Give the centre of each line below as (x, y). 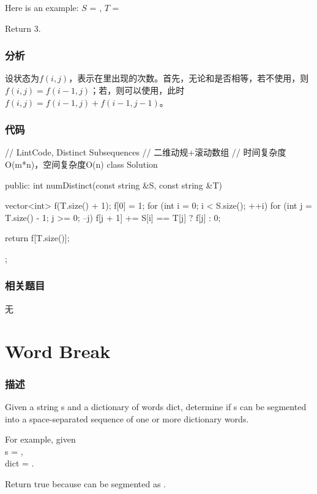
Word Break (58, 350)
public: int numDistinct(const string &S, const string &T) (114, 185)
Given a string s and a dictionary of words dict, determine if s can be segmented (156, 406)
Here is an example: (42, 7)
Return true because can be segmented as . (85, 483)
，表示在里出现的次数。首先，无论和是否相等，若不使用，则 (189, 78)
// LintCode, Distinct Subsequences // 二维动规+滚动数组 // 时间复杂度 (146, 152)
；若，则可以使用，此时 (137, 90)
